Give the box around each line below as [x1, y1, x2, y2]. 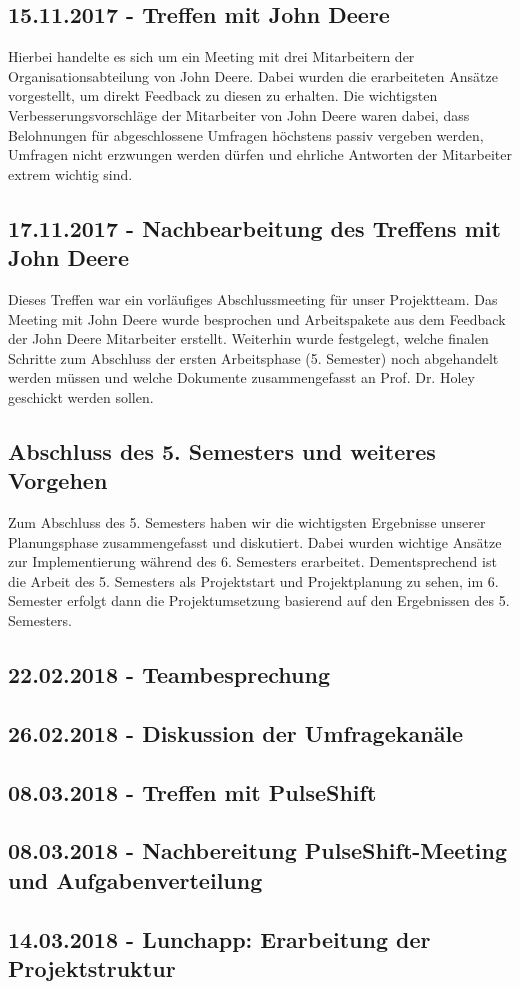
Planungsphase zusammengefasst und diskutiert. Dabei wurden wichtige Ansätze [8, 531, 502, 552]
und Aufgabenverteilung [8, 864, 263, 895]
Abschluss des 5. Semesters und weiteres [8, 435, 436, 466]
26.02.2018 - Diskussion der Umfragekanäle [8, 717, 464, 748]
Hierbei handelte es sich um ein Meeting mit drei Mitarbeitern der [8, 46, 415, 67]
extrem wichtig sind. [8, 163, 133, 184]
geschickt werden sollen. [8, 386, 154, 407]
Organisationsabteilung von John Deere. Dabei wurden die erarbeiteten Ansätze [8, 65, 498, 86]
